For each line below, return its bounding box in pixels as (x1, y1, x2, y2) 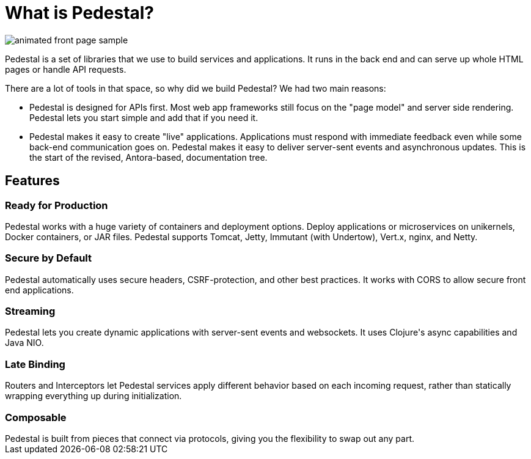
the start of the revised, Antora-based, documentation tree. (29, 152, 268, 163)
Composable (5, 411, 67, 424)
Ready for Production (5, 199, 108, 211)
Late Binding (5, 358, 65, 370)
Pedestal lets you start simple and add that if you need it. (29, 112, 258, 123)
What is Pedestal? (5, 2, 155, 23)
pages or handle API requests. (5, 64, 126, 75)
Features (5, 173, 60, 189)
